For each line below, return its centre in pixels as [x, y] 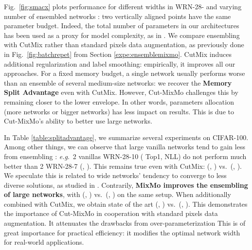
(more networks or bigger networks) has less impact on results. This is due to [119, 111]
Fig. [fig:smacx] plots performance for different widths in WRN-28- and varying [123, 6]
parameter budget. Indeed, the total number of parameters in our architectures [122, 26]
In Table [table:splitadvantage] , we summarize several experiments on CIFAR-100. [126, 137]
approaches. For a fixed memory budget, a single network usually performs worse [125, 73]
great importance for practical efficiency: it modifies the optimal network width [122, 232]
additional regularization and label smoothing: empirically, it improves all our [120, 63]
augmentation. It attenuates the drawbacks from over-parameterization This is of [125, 223]
